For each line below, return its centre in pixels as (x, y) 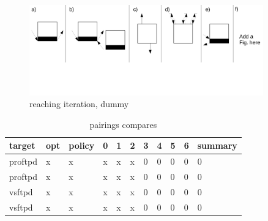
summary (217, 145)
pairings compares (123, 124)
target (22, 145)
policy (82, 145)
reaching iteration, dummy (79, 104)
